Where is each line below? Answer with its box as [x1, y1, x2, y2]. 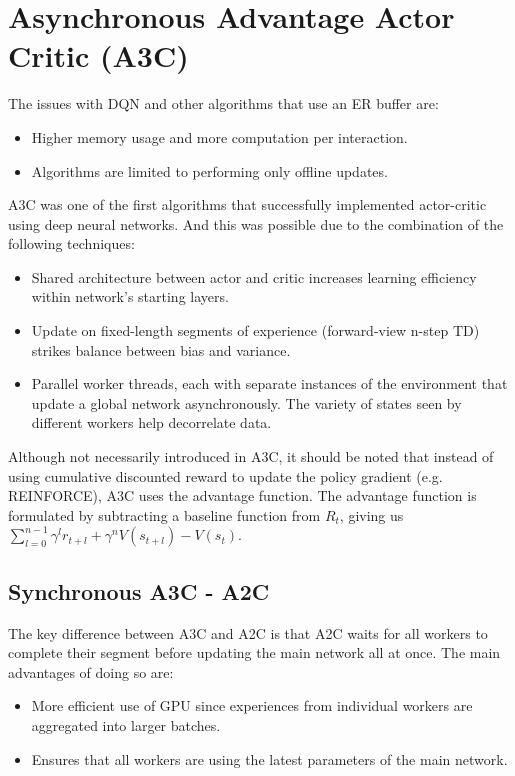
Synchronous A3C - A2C [8, 575, 270, 606]
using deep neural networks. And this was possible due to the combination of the [8, 213, 504, 234]
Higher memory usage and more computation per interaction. [31, 126, 408, 147]
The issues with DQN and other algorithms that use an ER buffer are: [8, 93, 439, 114]
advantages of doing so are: [8, 661, 174, 682]
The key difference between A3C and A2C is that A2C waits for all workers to [8, 622, 488, 643]
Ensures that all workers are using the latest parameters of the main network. [31, 748, 508, 769]
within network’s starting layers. [31, 286, 229, 307]
